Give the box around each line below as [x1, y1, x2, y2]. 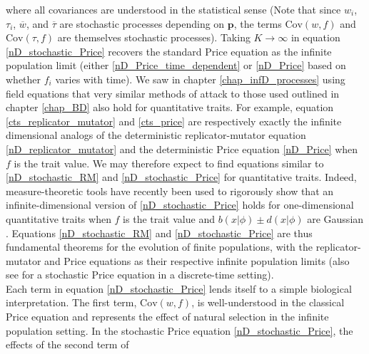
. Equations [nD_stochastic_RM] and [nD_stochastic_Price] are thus [6, 225, 313, 240]
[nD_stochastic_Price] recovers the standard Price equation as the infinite [6, 43, 332, 58]
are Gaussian [307, 211, 364, 226]
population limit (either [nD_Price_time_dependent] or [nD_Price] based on [6, 58, 346, 73]
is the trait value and [123, 211, 215, 226]
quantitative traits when [6, 211, 111, 226]
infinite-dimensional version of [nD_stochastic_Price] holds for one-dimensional [6, 197, 354, 212]
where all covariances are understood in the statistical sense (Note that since [6, 2, 341, 16]
